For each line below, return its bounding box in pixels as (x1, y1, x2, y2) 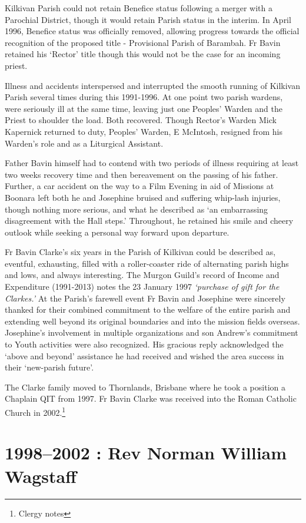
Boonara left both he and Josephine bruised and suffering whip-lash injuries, (5, 191, 281, 203)
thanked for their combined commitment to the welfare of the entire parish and (5, 303, 291, 316)
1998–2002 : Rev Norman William (5, 441, 287, 465)
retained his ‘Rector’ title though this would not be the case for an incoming (5, 48, 281, 60)
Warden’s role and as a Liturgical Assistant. (5, 137, 164, 149)
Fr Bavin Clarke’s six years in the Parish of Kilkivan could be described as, (5, 246, 276, 258)
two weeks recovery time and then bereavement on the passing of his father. (5, 168, 278, 180)
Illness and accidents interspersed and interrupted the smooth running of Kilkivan (5, 79, 300, 91)
